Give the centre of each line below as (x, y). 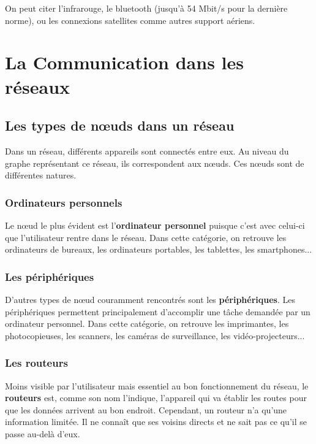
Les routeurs (36, 363)
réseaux (38, 86)
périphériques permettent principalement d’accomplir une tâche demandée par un (158, 311)
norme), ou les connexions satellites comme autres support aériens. (130, 20)
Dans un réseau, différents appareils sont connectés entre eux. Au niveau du (147, 151)
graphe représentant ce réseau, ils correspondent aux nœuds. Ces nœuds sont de (155, 163)
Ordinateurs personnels (64, 202)
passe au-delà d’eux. (43, 433)
